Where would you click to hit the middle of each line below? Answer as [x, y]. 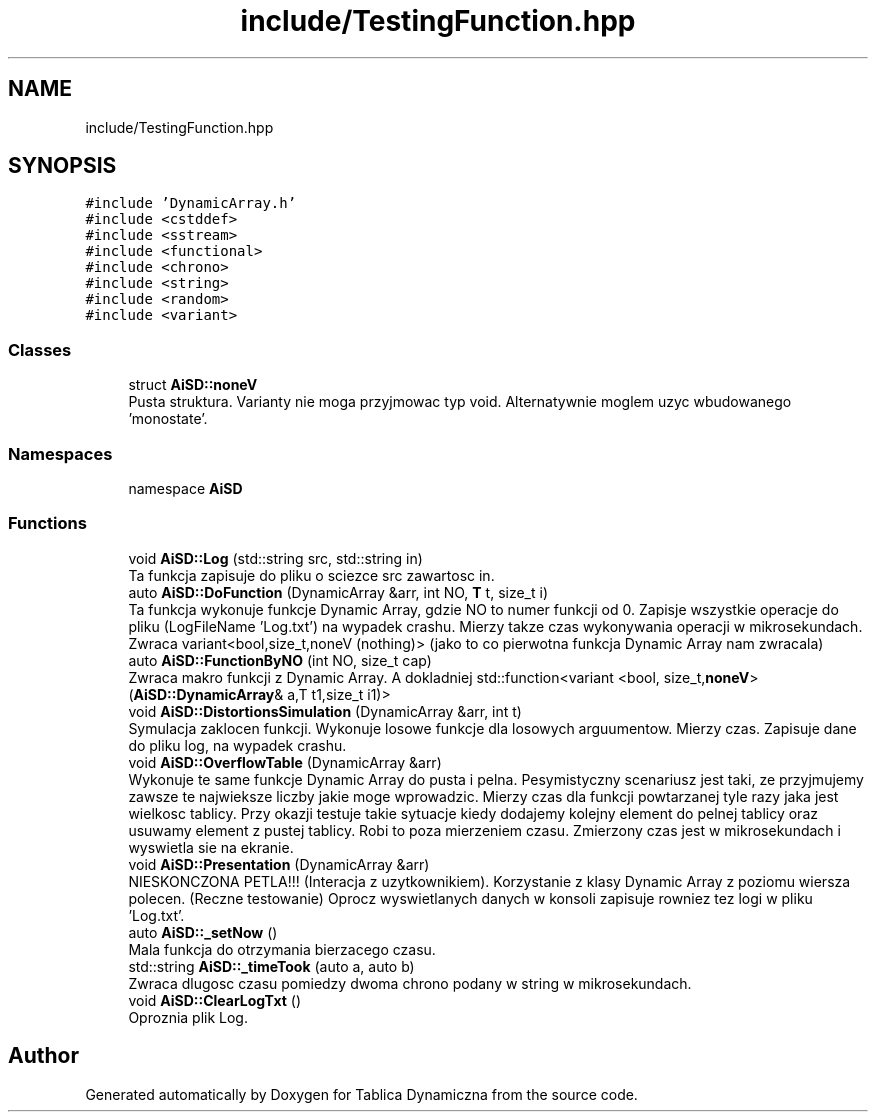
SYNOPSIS [62, 166]
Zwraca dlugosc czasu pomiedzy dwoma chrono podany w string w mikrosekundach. [410, 983]
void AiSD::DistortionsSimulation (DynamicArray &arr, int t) [325, 711]
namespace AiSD [185, 488]
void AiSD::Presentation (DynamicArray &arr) [279, 864]
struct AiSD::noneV [193, 385]
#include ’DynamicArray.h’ [191, 203]
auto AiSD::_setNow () [203, 932]
